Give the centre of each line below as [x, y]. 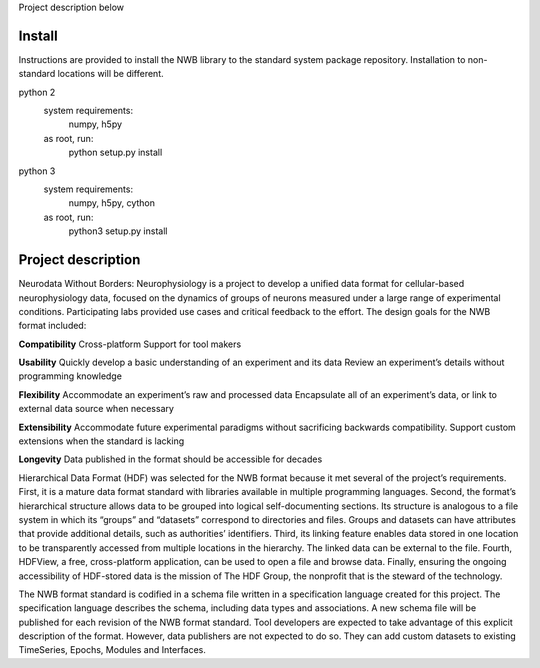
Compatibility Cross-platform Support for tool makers [130, 344]
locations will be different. [110, 74]
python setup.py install [115, 152]
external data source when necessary [96, 409]
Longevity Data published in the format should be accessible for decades [170, 459]
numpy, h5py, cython [111, 203]
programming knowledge [70, 376]
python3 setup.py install [118, 231]
